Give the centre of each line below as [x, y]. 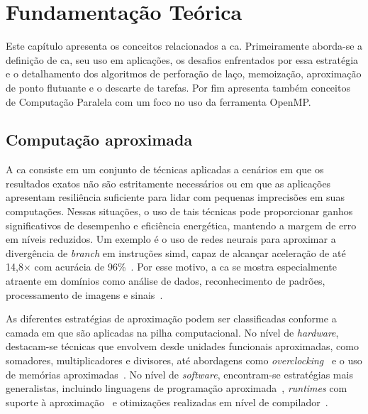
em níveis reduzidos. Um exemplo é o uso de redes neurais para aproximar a [171, 239]
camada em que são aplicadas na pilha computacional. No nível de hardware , [172, 332]
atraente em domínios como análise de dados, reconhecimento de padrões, [166, 281]
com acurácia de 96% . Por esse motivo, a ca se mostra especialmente [185, 267]
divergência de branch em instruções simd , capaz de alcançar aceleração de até [176, 252]
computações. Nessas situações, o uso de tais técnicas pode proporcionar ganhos [179, 211]
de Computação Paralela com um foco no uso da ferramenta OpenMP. [158, 101]
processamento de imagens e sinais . [84, 294]
